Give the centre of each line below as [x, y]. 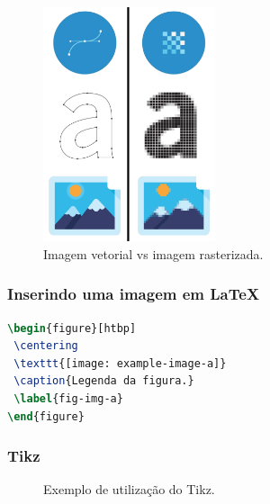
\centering [46, 346]
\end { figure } [46, 416]
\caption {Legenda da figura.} [104, 381]
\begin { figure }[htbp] [72, 328]
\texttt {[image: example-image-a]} [120, 363]
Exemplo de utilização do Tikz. [129, 489]
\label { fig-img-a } [68, 398]
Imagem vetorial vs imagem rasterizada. [153, 253]
